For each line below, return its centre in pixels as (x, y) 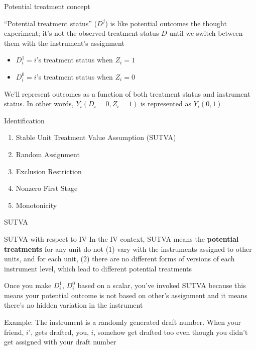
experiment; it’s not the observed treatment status (82, 33)
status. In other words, (39, 103)
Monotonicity (36, 205)
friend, (14, 332)
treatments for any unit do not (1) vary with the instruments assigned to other (128, 249)
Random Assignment (48, 154)
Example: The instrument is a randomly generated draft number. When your (122, 322)
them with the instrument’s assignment (64, 43)
